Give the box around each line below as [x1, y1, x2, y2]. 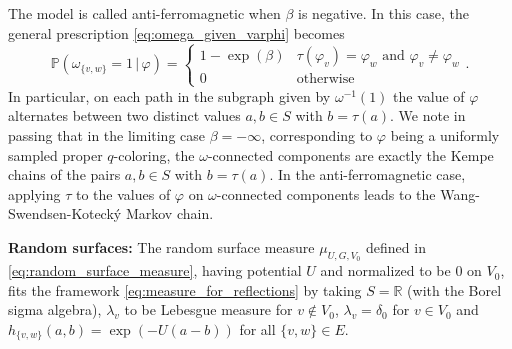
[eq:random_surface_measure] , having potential [8, 260, 302, 281]
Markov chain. [125, 203, 214, 224]
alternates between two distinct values [8, 105, 241, 126]
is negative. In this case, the [298, 3, 469, 23]
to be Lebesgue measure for [124, 299, 293, 320]
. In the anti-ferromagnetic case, [269, 164, 466, 185]
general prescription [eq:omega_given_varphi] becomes [8, 22, 345, 43]
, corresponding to [261, 124, 373, 145]
